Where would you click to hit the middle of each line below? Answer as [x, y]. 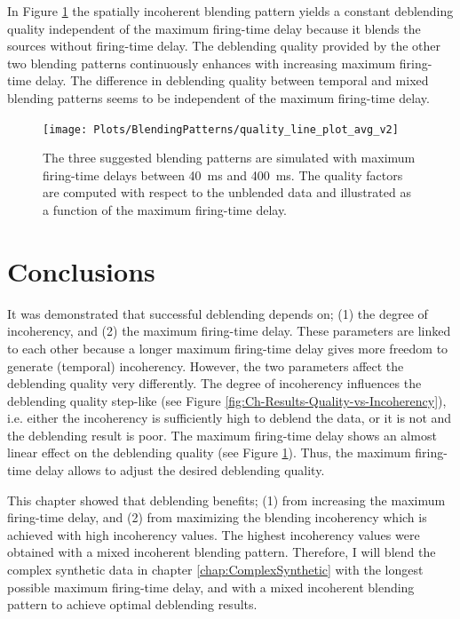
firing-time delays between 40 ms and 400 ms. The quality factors [223, 175]
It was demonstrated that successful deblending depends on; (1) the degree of [218, 313]
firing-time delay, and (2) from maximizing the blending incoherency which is [217, 517]
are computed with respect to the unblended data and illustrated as [227, 192]
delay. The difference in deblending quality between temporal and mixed [232, 80]
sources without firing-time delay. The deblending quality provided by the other [224, 46]
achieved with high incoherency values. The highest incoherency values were [214, 534]
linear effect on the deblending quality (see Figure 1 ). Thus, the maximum [209, 452]
